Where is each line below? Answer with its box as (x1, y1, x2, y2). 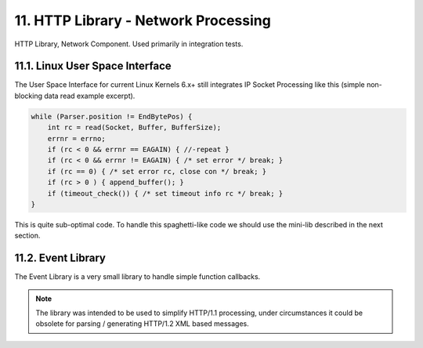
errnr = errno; (47, 134, 106, 143)
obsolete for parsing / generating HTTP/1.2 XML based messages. (35, 319, 250, 328)
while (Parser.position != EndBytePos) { (31, 112, 193, 121)
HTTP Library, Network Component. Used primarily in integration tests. (14, 39, 244, 49)
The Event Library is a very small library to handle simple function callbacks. (14, 272, 261, 281)
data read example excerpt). (44, 91, 136, 100)
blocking (14, 91, 43, 100)
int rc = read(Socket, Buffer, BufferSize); (47, 123, 222, 132)
